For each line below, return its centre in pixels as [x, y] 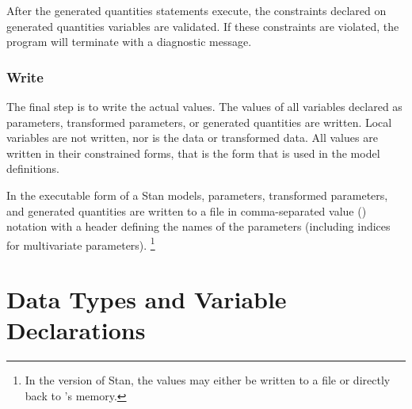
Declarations [76, 330]
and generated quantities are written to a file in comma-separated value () [187, 210]
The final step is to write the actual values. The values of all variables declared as [204, 106]
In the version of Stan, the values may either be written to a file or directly [208, 380]
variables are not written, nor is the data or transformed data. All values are [192, 138]
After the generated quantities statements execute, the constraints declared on [196, 10]
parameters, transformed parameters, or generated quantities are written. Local [199, 122]
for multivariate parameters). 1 [81, 243]
